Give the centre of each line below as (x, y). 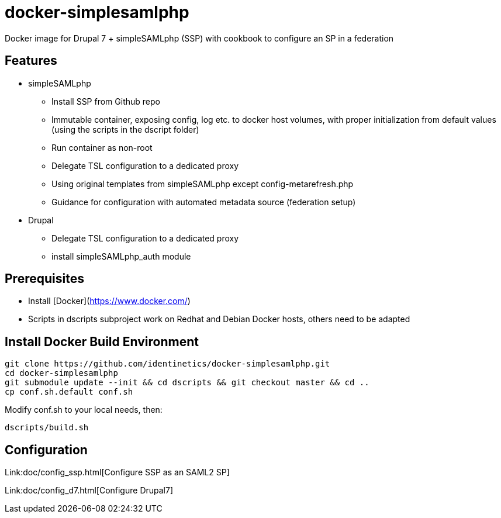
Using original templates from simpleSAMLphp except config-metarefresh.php (203, 184)
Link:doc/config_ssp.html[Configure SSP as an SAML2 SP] (117, 472)
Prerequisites (44, 279)
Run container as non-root (102, 147)
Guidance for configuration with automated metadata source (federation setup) (204, 202)
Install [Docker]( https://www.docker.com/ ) (109, 301)
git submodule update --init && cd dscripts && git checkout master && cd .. (187, 383)
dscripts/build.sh (47, 428)
